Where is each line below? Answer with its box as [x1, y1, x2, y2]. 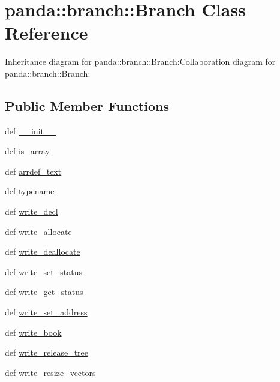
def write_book [5, 326, 62, 338]
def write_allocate [5, 225, 72, 237]
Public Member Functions [5, 96, 169, 115]
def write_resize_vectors [5, 366, 96, 378]
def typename [5, 185, 55, 197]
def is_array [5, 145, 50, 157]
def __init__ [5, 124, 56, 137]
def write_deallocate [5, 245, 80, 258]
